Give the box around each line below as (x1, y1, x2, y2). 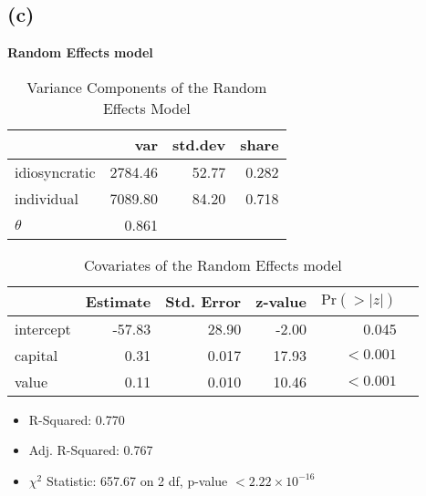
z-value (255, 290, 307, 312)
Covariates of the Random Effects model (83, 253, 342, 275)
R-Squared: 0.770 (28, 409, 125, 429)
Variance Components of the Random (26, 76, 267, 98)
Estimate (85, 290, 151, 312)
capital (15, 344, 58, 366)
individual (15, 187, 78, 209)
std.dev (172, 133, 226, 155)
